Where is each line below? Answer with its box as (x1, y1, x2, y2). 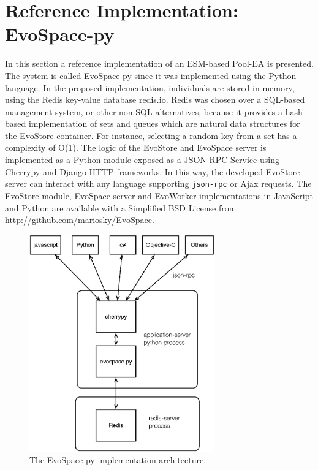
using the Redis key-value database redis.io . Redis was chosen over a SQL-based (5, 93, 305, 106)
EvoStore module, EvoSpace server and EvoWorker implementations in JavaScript (5, 189, 313, 202)
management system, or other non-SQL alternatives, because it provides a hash (5, 105, 303, 118)
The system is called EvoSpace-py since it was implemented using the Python (5, 69, 297, 81)
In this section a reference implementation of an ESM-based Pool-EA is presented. (5, 57, 314, 70)
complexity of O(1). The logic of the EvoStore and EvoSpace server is (5, 141, 267, 154)
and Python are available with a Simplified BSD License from (5, 201, 237, 214)
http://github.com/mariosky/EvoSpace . (5, 213, 154, 226)
